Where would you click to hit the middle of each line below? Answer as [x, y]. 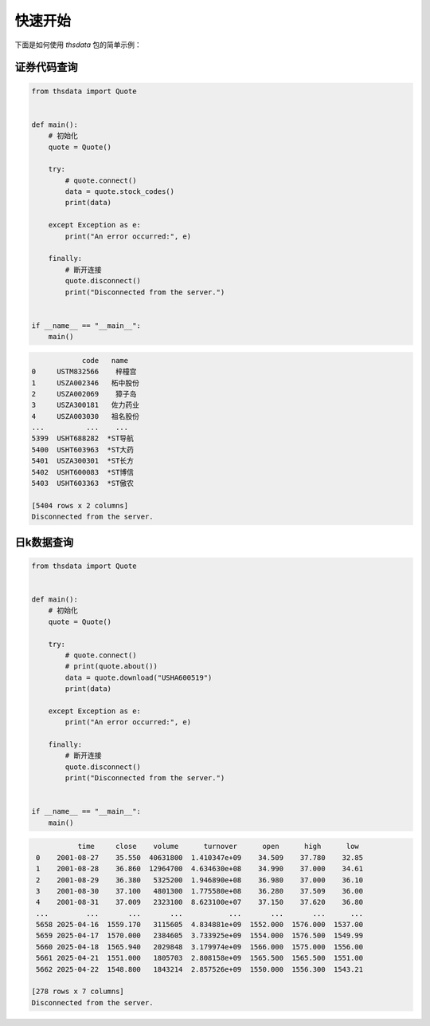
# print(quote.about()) [111, 667]
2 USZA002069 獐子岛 [84, 394]
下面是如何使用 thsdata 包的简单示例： [78, 45]
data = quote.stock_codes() [120, 192]
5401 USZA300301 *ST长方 [83, 461]
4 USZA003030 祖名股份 [85, 416]
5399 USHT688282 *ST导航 [83, 438]
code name [105, 360]
